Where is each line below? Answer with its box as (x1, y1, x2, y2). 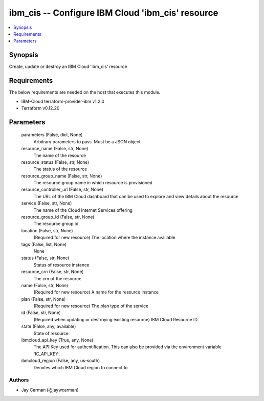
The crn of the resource (33, 275, 82, 281)
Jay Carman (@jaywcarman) (21, 387, 79, 393)
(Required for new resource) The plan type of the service (33, 303, 149, 309)
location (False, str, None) (21, 227, 73, 233)
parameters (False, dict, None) (21, 132, 83, 138)
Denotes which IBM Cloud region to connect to (33, 364, 128, 370)
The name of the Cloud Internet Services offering (33, 207, 133, 213)
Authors (9, 377, 29, 383)
